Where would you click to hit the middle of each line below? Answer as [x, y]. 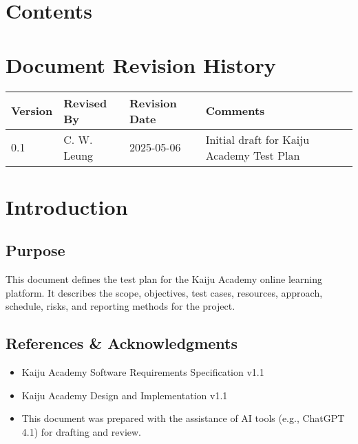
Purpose [35, 250]
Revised [85, 103]
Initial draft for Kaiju [257, 139]
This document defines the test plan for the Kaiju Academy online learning [164, 279]
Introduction [67, 206]
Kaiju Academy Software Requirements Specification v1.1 [143, 372]
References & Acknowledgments [122, 343]
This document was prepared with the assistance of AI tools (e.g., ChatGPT [183, 418]
